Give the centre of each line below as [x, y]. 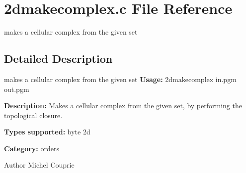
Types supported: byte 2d [47, 132]
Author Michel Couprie [39, 165]
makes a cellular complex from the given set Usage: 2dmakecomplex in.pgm [120, 79]
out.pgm [17, 89]
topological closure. [33, 115]
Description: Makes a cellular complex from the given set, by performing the [123, 106]
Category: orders [32, 148]
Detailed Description [58, 59]
